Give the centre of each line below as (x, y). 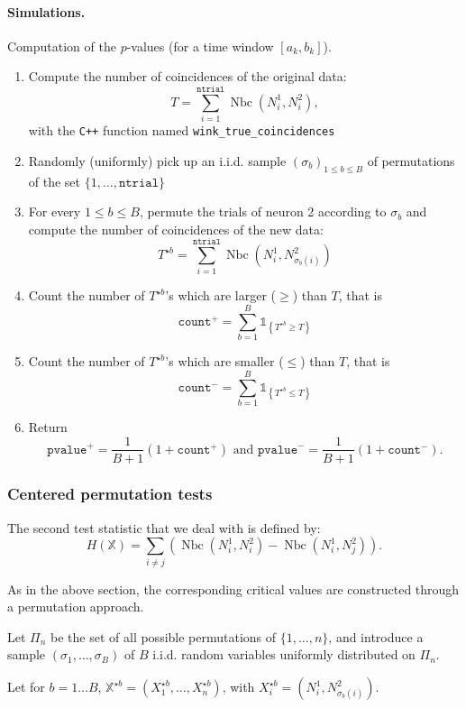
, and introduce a (376, 636)
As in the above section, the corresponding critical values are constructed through (233, 588)
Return (48, 426)
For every (55, 211)
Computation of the (62, 46)
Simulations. (46, 11)
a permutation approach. (76, 607)
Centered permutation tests (110, 494)
